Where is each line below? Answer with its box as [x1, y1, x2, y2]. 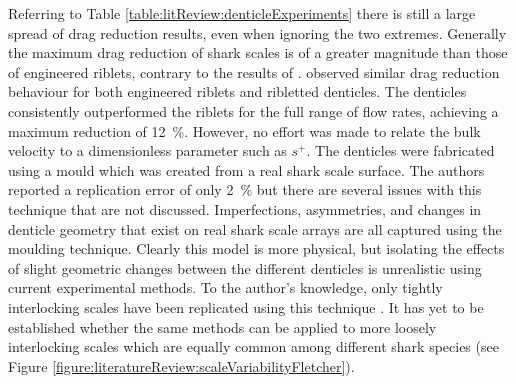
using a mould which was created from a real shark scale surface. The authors [8, 159, 485, 180]
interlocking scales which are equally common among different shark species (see [8, 336, 499, 357]
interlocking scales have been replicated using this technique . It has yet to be [8, 296, 484, 317]
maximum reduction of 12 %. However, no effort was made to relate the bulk [8, 120, 481, 141]
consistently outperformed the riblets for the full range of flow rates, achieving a [8, 100, 499, 121]
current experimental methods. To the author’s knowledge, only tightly [8, 277, 443, 298]
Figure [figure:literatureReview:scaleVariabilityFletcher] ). [8, 355, 355, 376]
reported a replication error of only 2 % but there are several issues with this [8, 179, 482, 200]
